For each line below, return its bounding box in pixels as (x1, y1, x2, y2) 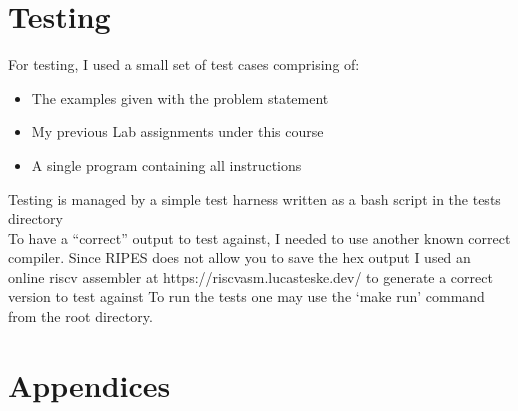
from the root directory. (8, 306, 153, 327)
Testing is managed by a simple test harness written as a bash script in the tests (8, 188, 501, 209)
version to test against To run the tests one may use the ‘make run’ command (8, 286, 485, 307)
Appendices (8, 364, 171, 405)
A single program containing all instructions (31, 154, 302, 175)
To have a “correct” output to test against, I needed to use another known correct (8, 227, 511, 248)
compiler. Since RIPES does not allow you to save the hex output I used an (8, 247, 471, 268)
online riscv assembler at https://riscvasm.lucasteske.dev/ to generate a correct (8, 266, 493, 287)
